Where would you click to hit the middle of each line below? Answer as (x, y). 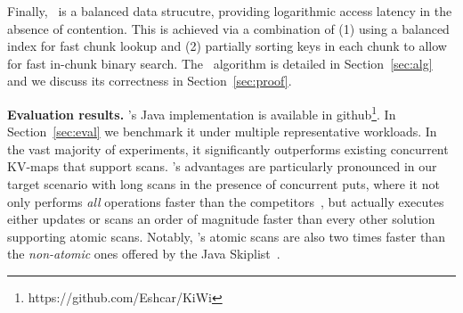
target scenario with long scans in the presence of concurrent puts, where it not (223, 184)
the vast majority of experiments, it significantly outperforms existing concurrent (228, 148)
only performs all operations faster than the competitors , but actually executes (226, 201)
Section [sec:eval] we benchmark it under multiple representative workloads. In (222, 132)
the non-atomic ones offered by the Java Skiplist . (144, 254)
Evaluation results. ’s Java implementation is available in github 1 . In (202, 112)
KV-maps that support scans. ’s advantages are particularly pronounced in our (222, 166)
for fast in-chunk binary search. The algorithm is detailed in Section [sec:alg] (220, 63)
